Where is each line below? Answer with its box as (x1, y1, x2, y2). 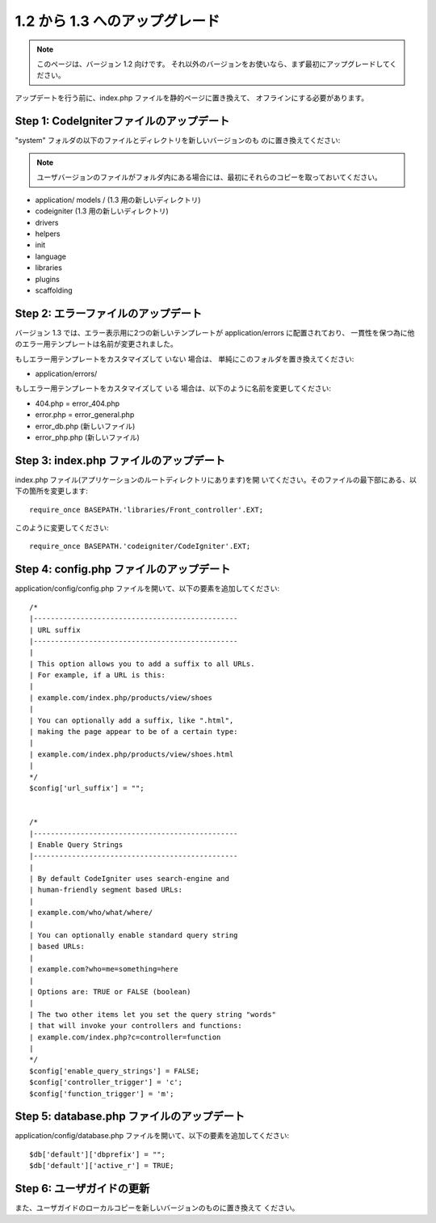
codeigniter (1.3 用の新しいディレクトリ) (35, 206, 169, 216)
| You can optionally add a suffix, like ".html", (29, 715, 234, 725)
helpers (35, 229, 61, 238)
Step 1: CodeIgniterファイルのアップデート (15, 114, 230, 128)
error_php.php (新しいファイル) (35, 432, 140, 442)
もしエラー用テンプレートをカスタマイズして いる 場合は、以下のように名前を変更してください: (15, 384, 331, 394)
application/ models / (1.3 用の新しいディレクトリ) (35, 195, 201, 205)
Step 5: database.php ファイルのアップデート (15, 1110, 245, 1124)
